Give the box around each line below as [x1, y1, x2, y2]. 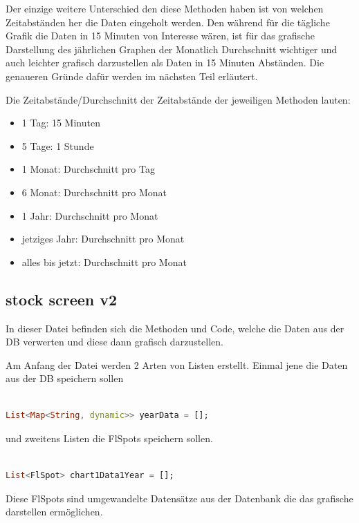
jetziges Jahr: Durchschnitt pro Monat [21, 231, 185, 246]
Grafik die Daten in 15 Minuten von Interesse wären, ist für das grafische [6, 28, 315, 43]
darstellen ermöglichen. [6, 504, 103, 519]
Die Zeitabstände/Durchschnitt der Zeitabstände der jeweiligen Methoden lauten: [6, 92, 351, 106]
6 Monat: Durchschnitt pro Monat [21, 184, 167, 199]
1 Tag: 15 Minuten [21, 115, 100, 130]
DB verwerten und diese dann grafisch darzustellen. [6, 334, 223, 349]
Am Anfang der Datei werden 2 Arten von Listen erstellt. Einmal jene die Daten [6, 357, 348, 372]
